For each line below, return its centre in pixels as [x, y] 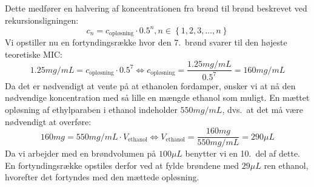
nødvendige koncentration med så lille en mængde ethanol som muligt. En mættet [157, 97]
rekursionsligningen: [42, 20]
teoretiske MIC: [34, 54]
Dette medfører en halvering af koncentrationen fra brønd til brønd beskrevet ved [156, 8]
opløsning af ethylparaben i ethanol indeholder [91, 109]
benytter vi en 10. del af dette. [242, 153]
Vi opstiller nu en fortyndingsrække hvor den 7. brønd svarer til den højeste [146, 42]
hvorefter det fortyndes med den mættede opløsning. [102, 177]
